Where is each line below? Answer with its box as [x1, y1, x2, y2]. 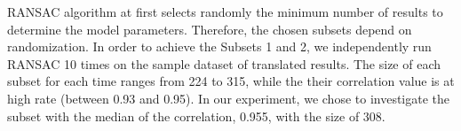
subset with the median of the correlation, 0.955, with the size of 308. [7, 106, 385, 125]
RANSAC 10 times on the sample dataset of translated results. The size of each [7, 54, 441, 73]
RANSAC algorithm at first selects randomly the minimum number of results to [7, 3, 443, 20]
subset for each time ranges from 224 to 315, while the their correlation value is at [7, 72, 455, 90]
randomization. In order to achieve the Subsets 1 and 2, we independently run [7, 37, 432, 56]
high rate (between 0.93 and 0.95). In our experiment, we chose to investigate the [7, 89, 450, 107]
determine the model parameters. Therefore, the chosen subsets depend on [7, 19, 412, 38]
